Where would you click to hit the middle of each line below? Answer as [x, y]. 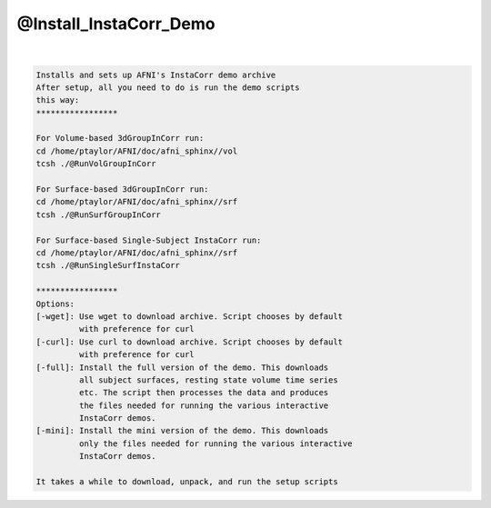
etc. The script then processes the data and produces [204, 393]
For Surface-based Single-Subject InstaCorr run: [149, 240]
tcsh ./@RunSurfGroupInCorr [98, 214]
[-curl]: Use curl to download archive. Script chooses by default [190, 342]
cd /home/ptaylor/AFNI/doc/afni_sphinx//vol [137, 151]
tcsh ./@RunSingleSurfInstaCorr [108, 265]
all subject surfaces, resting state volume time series [208, 380]
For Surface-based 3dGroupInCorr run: [122, 189]
